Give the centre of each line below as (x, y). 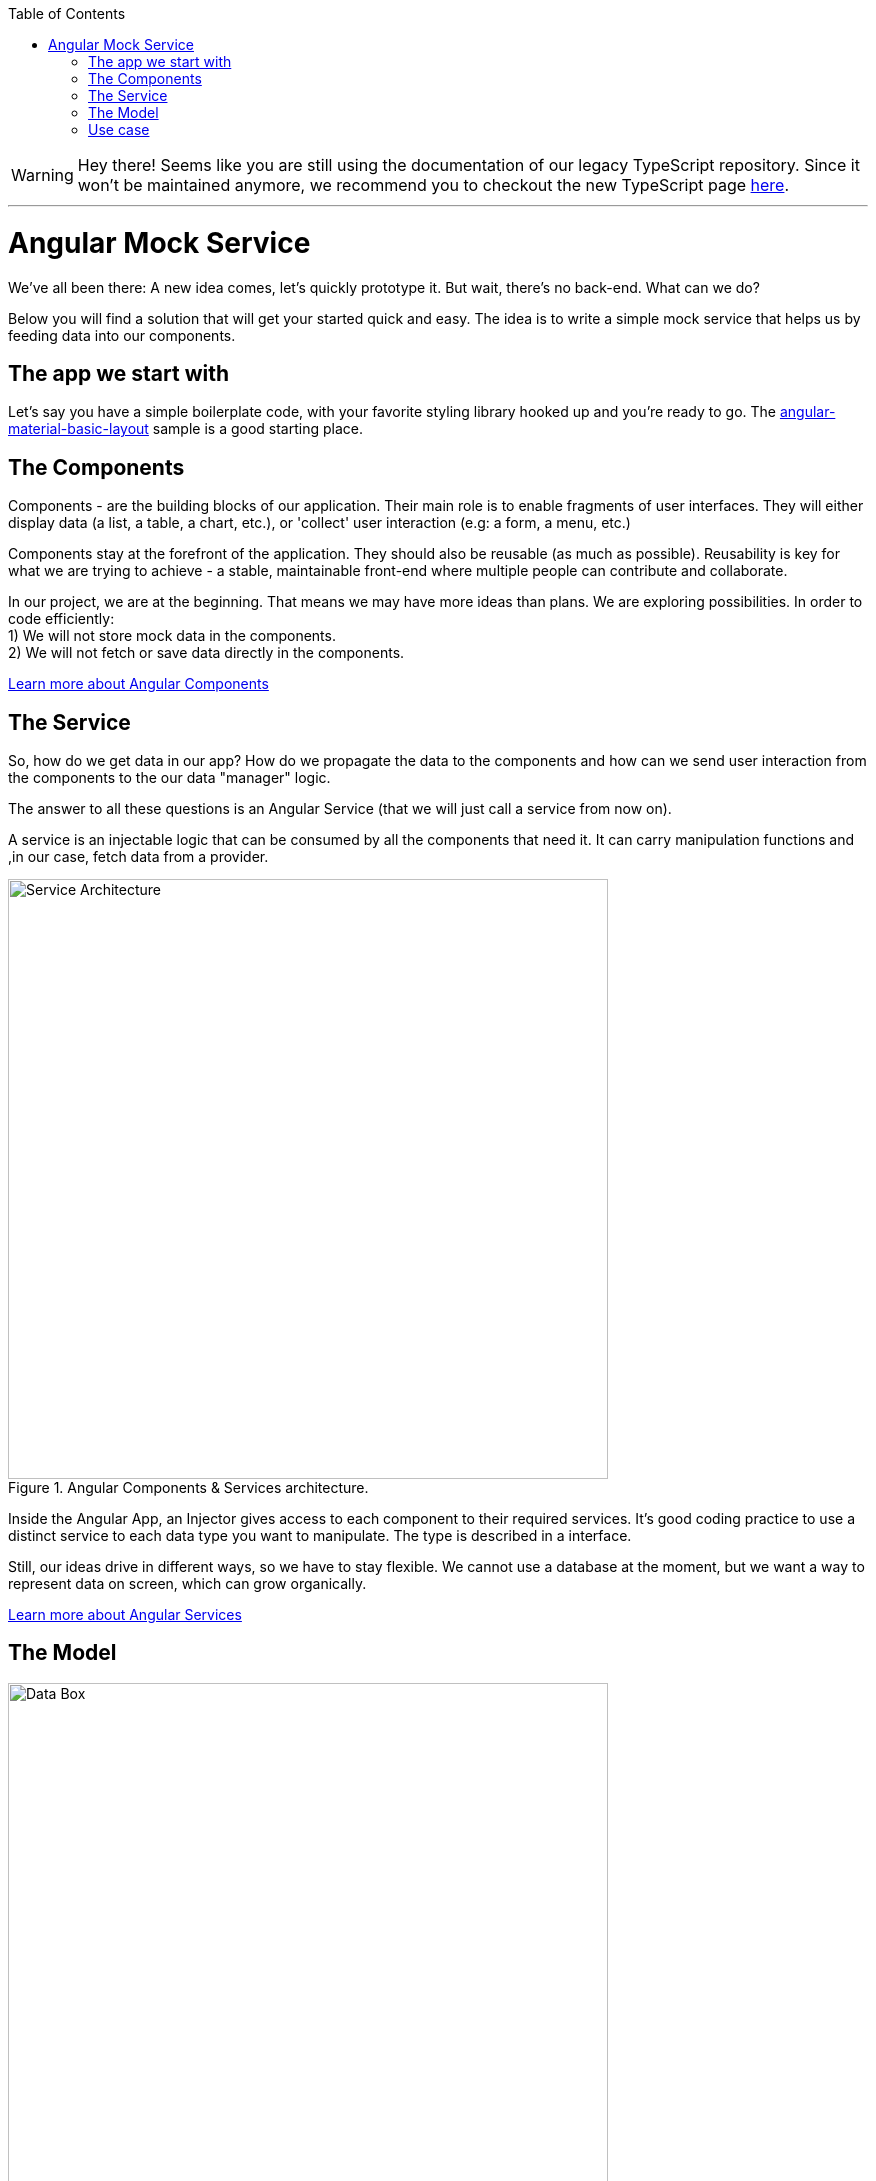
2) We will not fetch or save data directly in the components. (206, 653)
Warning (42, 175)
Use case (119, 129)
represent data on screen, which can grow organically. (187, 1584)
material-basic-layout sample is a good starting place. (185, 429)
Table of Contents (67, 13)
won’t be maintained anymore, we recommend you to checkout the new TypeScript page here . (433, 185)
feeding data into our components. (122, 335)
